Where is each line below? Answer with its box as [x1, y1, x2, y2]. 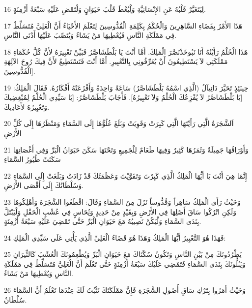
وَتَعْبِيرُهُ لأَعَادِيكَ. [4, 101, 50, 112]
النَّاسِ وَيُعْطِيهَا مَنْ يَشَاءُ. [4, 268, 73, 278]
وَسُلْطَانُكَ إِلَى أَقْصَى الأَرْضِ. [4, 180, 84, 190]
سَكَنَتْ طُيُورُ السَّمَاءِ [4, 154, 61, 164]
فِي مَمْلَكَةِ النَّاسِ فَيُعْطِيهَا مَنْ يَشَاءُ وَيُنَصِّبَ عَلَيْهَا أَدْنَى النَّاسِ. [4, 30, 177, 40]
